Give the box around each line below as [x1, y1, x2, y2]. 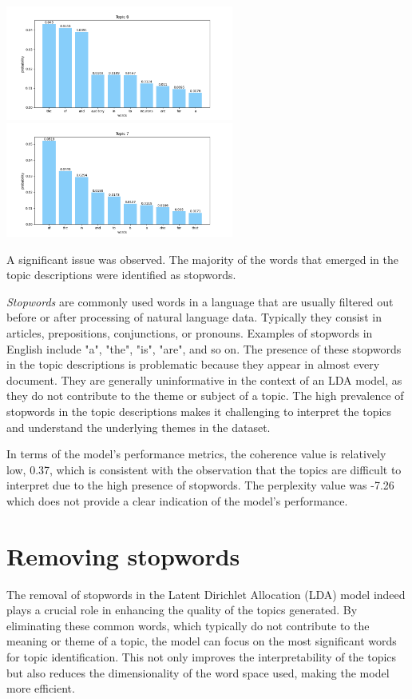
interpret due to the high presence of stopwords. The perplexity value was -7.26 [6, 477, 394, 493]
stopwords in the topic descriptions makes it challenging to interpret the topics [6, 402, 392, 419]
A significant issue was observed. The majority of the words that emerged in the [6, 250, 398, 267]
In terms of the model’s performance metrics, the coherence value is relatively [6, 445, 386, 462]
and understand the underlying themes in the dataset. [6, 418, 271, 435]
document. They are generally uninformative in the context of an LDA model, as [6, 371, 402, 388]
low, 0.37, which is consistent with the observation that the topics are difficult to [6, 461, 402, 477]
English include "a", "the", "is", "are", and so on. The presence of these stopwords [6, 340, 402, 357]
